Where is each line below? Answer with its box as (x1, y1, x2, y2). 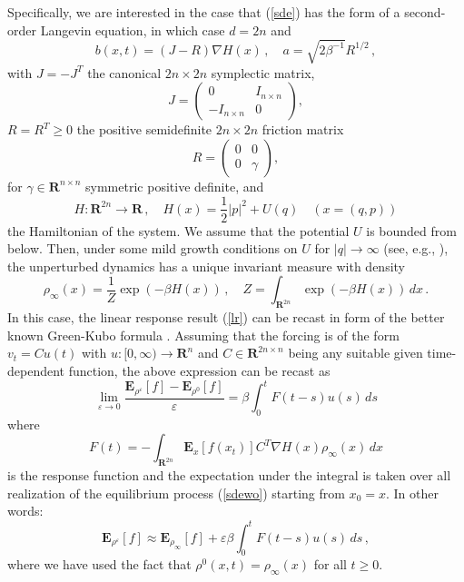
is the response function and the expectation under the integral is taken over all (7, 466, 451, 485)
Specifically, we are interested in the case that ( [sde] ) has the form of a (7, 3, 400, 21)
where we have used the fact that (7, 555, 192, 574)
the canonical (87, 63, 162, 82)
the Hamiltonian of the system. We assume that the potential (7, 221, 350, 240)
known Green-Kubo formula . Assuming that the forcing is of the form (7, 325, 400, 344)
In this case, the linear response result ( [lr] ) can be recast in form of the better (7, 308, 445, 327)
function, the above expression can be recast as (68, 360, 331, 380)
